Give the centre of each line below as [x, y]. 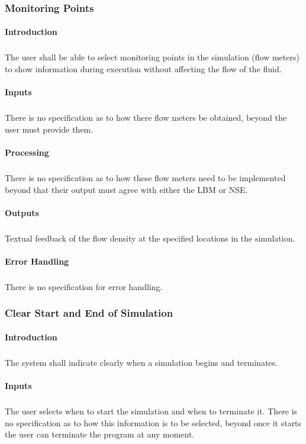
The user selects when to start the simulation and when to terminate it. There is [151, 411]
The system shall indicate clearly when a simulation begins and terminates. [141, 362]
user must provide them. [49, 129]
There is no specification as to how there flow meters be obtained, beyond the [146, 118]
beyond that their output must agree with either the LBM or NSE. [126, 189]
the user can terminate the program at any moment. [100, 434]
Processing [27, 152]
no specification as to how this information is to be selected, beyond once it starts [153, 422]
